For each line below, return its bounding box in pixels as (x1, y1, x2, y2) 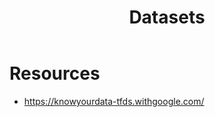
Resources (9, 62, 101, 85)
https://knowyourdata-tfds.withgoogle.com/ (23, 95, 205, 107)
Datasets (128, 6, 206, 29)
